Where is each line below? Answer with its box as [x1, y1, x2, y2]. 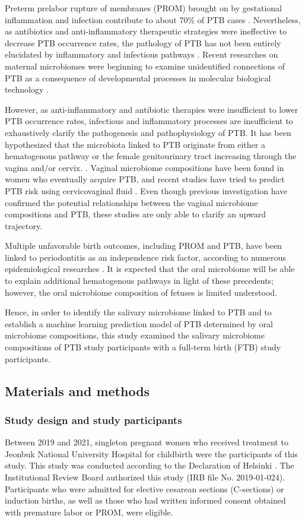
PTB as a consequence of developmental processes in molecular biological [5, 71, 271, 84]
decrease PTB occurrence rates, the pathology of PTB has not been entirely [5, 36, 281, 49]
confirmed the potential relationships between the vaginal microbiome [5, 196, 258, 208]
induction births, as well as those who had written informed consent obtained [5, 494, 286, 507]
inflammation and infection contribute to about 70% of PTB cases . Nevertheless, [5, 13, 301, 26]
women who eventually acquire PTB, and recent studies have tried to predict [5, 173, 285, 185]
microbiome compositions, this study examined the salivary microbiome [5, 329, 265, 341]
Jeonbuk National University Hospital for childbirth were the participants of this [5, 447, 298, 460]
